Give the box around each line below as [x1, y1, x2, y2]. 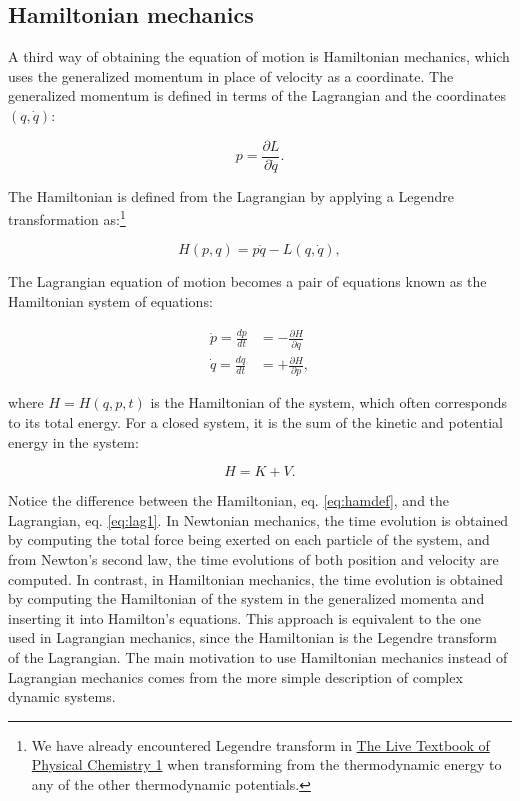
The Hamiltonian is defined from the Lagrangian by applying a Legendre [8, 185, 454, 206]
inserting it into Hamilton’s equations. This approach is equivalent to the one [8, 607, 481, 628]
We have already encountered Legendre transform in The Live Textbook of [31, 734, 490, 755]
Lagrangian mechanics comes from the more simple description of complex [8, 666, 463, 687]
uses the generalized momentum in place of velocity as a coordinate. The [8, 65, 454, 86]
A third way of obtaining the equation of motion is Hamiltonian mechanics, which [8, 46, 510, 67]
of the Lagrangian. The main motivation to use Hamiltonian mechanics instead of [8, 646, 508, 667]
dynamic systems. [8, 686, 116, 707]
